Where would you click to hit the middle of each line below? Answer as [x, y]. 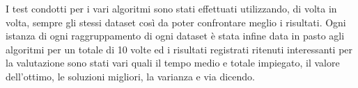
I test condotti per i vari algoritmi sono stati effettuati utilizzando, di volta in [171, 8]
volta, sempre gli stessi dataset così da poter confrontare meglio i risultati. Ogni [176, 22]
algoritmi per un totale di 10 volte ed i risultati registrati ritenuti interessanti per [179, 49]
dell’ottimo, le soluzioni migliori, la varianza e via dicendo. [130, 76]
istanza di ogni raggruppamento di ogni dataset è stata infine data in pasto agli [175, 36]
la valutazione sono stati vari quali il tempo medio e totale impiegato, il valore [173, 63]
